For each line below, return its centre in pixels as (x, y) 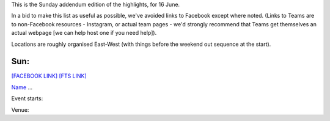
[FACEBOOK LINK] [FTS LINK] (49, 76)
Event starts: (27, 98)
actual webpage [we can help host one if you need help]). (84, 33)
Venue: (20, 109)
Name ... (22, 87)
